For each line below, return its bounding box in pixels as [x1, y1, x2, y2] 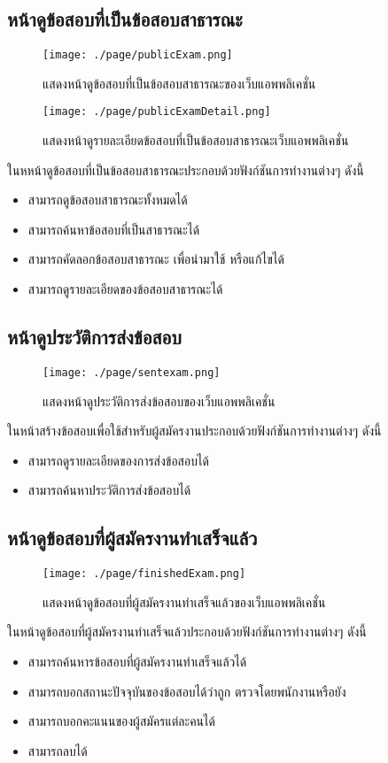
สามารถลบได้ [27, 741, 88, 759]
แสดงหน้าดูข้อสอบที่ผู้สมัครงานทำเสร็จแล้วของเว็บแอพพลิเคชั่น [43, 592, 326, 611]
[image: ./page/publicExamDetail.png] [43, 105, 271, 119]
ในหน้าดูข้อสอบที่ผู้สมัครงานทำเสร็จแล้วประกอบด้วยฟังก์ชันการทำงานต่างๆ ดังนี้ [7, 622, 367, 641]
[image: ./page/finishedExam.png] [43, 567, 246, 581]
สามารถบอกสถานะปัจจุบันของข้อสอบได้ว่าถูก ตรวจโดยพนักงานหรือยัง [27, 682, 346, 700]
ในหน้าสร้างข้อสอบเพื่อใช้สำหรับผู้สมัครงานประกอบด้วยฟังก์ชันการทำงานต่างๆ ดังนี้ [7, 421, 382, 440]
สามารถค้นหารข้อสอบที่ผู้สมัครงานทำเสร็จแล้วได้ [27, 651, 247, 670]
